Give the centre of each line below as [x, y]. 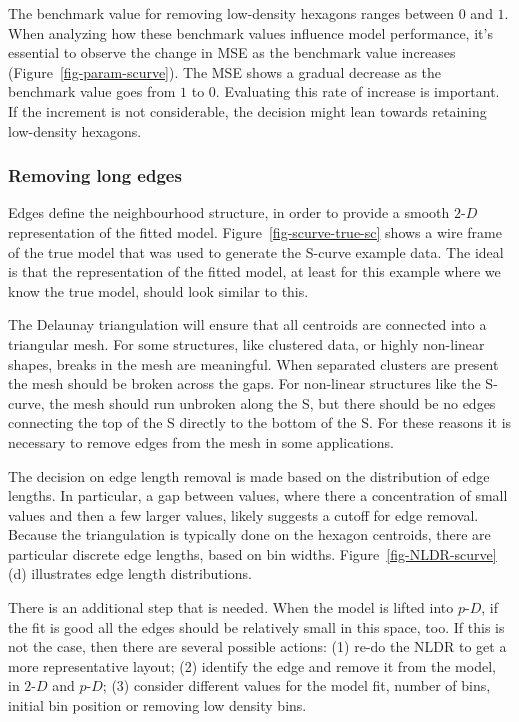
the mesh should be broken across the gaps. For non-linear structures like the [244, 383]
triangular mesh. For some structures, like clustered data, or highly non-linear [246, 343]
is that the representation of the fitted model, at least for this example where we [254, 271]
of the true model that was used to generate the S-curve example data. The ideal [256, 251]
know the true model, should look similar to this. [158, 290]
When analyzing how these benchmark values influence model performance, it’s [250, 32]
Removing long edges [95, 175]
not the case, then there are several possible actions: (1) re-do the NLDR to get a [257, 646]
